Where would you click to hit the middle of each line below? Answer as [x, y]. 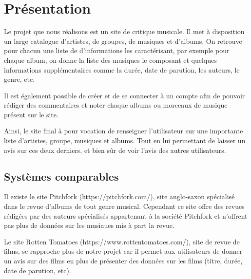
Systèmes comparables [61, 176]
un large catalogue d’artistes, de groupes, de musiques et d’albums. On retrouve [123, 41]
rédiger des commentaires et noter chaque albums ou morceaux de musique [116, 105]
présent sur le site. [31, 114]
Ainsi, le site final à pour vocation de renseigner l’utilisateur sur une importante [124, 131]
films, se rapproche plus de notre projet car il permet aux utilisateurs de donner [123, 251]
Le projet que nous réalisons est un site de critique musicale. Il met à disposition [124, 31]
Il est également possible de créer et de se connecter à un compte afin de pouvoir [125, 95]
